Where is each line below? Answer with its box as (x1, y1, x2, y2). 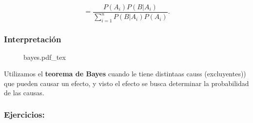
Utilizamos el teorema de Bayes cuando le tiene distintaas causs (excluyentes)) (4, 69, 246, 79)
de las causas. (4, 88, 44, 98)
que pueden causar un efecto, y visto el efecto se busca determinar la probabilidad (4, 78, 249, 88)
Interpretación (4, 33, 61, 45)
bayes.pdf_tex (23, 52, 66, 62)
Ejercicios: (4, 108, 45, 120)
